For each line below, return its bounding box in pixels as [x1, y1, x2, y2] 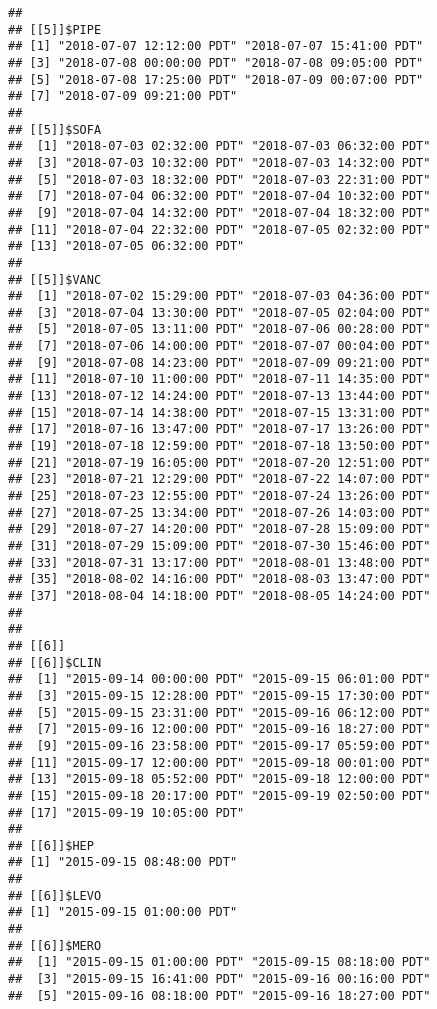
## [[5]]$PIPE [8, 22, 102, 37]
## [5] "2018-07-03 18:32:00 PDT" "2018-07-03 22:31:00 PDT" [8, 172, 431, 187]
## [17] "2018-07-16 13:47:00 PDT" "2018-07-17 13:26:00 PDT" [8, 422, 431, 437]
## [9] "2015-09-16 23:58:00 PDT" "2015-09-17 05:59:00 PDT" [8, 738, 431, 753]
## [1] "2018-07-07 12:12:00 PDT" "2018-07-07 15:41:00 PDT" [8, 39, 424, 54]
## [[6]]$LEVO [8, 888, 102, 903]
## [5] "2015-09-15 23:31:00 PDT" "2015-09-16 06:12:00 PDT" [8, 705, 431, 720]
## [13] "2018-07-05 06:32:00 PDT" [8, 239, 245, 254]
